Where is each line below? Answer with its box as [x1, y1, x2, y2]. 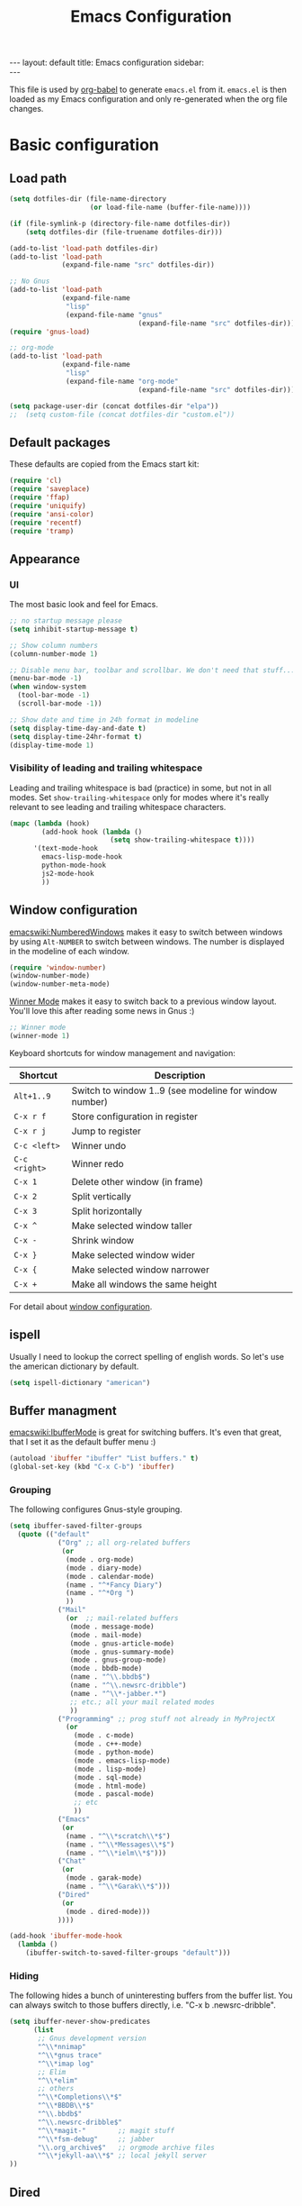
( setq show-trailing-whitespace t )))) [109, 835, 255, 844]
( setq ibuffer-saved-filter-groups [9, 1521, 143, 1531]
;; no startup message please [9, 616, 123, 625]
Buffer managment [9, 1403, 117, 1418]
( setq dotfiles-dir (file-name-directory [9, 195, 167, 204]
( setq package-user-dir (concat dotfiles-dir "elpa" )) [9, 401, 219, 411]
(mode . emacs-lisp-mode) [73, 1755, 171, 1765]
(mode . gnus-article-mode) [69, 1638, 175, 1648]
